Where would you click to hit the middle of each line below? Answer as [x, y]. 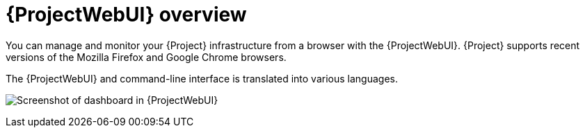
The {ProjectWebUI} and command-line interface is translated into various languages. [202, 78]
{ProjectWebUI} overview [126, 15]
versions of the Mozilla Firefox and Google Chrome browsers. [146, 57]
